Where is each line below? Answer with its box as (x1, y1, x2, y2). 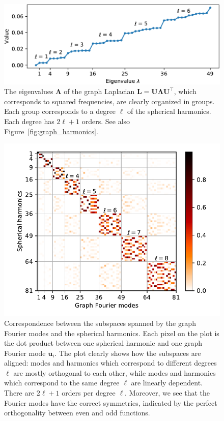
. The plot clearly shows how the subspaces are (54, 347, 201, 358)
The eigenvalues (4, 86, 53, 97)
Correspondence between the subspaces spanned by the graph (4, 317, 196, 328)
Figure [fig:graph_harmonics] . (4, 126, 98, 136)
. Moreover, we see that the (125, 387, 210, 398)
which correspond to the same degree (4, 377, 120, 388)
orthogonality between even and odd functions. (4, 407, 150, 418)
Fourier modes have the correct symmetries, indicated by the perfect (4, 397, 217, 408)
